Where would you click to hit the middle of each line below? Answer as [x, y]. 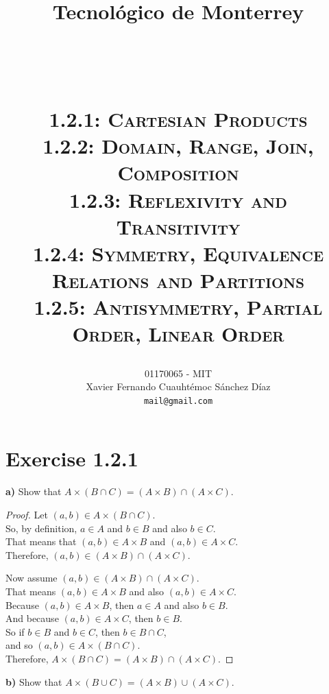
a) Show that [34, 491]
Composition [178, 172]
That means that [41, 541]
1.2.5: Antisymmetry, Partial [178, 307]
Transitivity [178, 226]
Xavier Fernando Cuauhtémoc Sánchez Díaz [178, 386]
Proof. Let [27, 514]
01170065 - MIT [178, 373]
